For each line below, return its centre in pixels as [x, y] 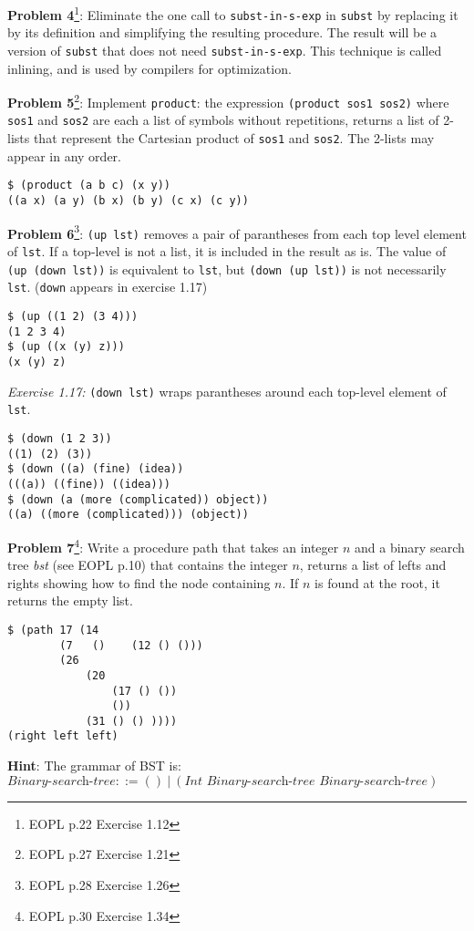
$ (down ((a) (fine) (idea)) [96, 469]
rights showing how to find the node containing [139, 582]
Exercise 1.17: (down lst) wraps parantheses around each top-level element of [227, 391]
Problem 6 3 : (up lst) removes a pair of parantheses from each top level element [237, 232]
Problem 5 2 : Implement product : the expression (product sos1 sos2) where [228, 101]
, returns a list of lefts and [373, 565]
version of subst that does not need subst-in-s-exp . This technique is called [225, 50]
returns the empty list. [70, 600]
